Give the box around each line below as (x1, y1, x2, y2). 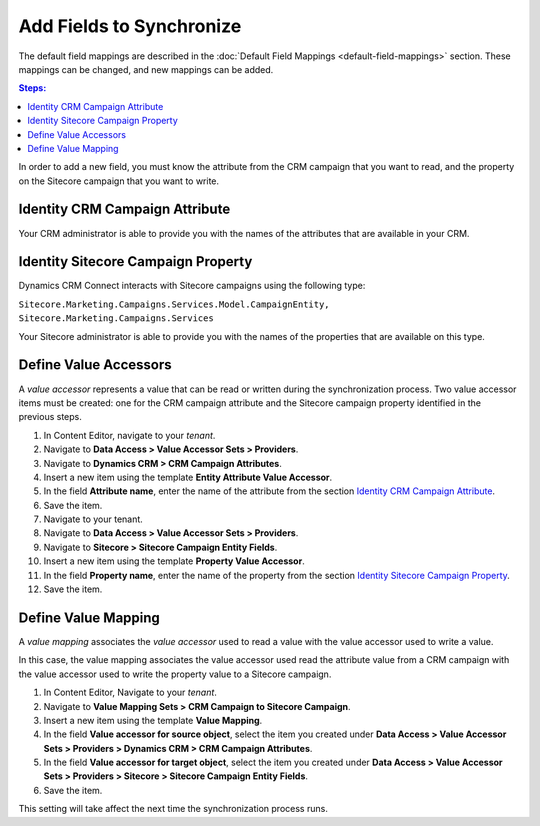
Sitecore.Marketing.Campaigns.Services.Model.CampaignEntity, (18, 298, 330, 310)
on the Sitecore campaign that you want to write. (18, 175, 220, 187)
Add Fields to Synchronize (18, 15, 242, 37)
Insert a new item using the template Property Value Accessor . (43, 555, 305, 567)
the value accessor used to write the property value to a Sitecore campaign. (18, 668, 332, 680)
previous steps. (18, 411, 82, 423)
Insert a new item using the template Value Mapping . (43, 714, 263, 726)
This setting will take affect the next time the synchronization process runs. (18, 803, 329, 815)
